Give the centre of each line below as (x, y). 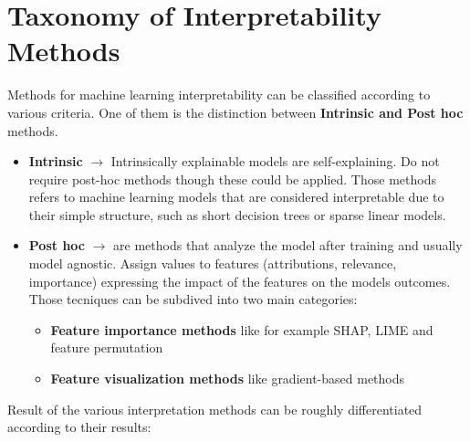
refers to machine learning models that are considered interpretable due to (236, 197)
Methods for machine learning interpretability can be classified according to (219, 95)
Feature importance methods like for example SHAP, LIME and (242, 329)
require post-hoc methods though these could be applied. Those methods (232, 179)
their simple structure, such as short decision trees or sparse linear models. (237, 214)
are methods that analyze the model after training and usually (288, 245)
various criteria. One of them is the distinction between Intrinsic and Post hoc (235, 112)
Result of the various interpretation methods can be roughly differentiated (215, 409)
